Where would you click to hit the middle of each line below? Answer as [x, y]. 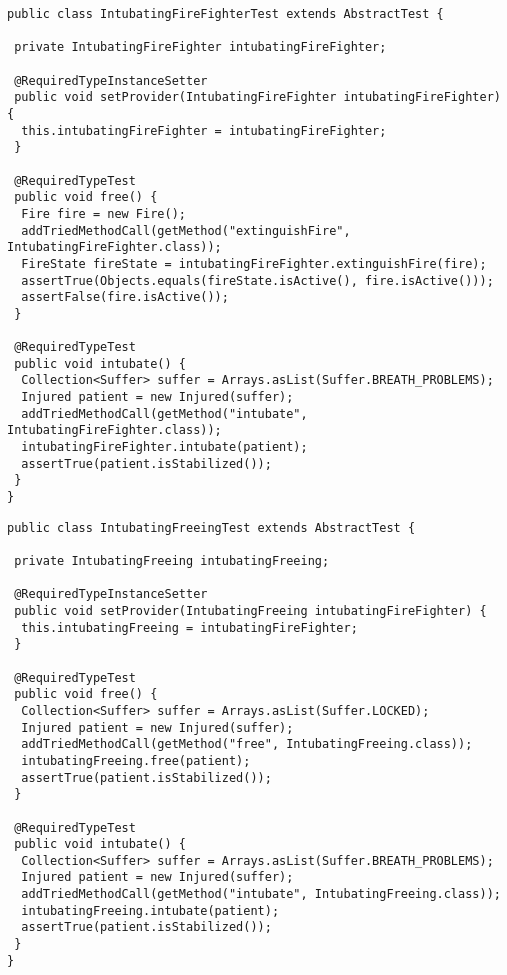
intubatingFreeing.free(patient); [136, 760]
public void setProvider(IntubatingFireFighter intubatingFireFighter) [257, 97]
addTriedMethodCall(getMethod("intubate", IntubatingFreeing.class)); [261, 894]
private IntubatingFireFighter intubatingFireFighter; [200, 47]
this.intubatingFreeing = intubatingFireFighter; [189, 627]
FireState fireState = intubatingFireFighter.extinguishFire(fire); [254, 263]
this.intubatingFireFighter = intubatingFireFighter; [204, 130]
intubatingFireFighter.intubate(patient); [164, 447]
